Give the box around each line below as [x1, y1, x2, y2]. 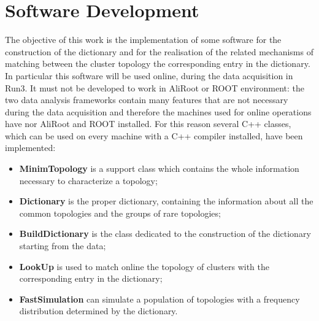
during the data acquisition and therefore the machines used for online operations [5, 105, 312, 118]
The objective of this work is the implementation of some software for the [5, 33, 282, 46]
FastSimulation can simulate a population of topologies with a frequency [19, 292, 300, 305]
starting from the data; [19, 239, 106, 252]
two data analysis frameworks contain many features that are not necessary [5, 93, 288, 106]
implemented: [5, 141, 56, 154]
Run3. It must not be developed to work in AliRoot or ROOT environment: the [5, 81, 305, 94]
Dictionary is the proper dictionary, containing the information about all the [19, 195, 313, 207]
